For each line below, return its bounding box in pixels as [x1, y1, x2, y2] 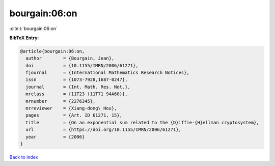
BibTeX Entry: [9, 35, 39, 41]
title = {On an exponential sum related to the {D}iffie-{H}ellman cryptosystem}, [25, 120, 259, 125]
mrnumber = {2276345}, [25, 98, 96, 104]
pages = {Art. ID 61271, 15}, [25, 113, 122, 118]
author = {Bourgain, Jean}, [25, 56, 115, 61]
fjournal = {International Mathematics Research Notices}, [25, 70, 189, 76]
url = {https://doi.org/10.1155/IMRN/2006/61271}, [25, 127, 182, 132]
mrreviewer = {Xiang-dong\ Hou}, [25, 105, 117, 112]
